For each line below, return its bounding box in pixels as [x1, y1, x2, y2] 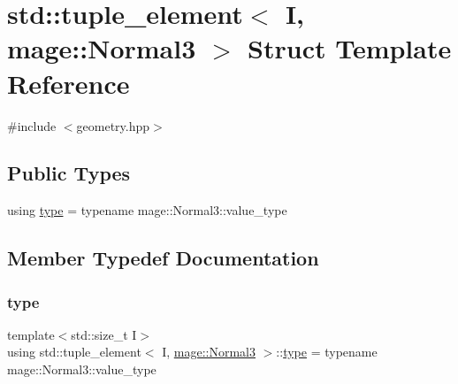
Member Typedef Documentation [7, 244, 319, 272]
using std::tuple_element [7, 342, 141, 361]
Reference [7, 65, 130, 101]
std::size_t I [71, 325, 137, 343]
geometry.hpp [76, 116, 150, 134]
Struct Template [248, 30, 452, 66]
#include [7, 116, 57, 134]
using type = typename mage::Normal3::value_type [7, 201, 287, 219]
